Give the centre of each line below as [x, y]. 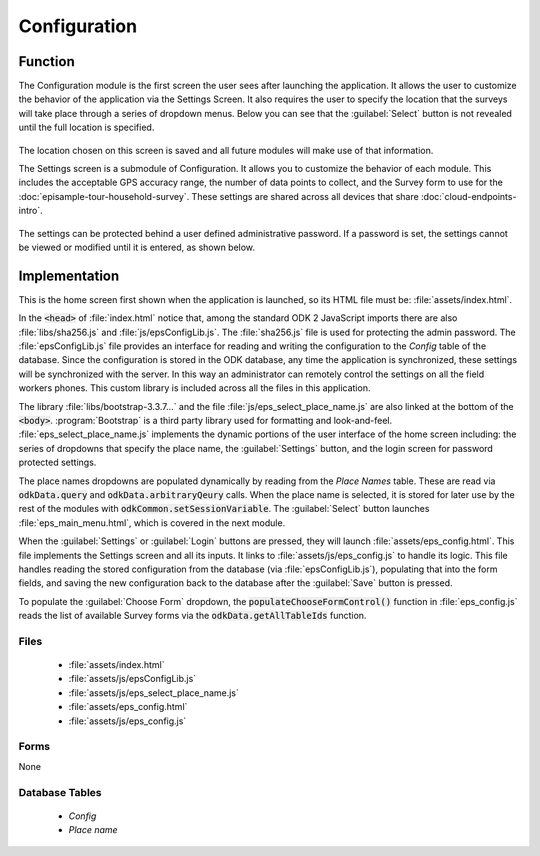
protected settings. [57, 462]
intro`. [31, 211]
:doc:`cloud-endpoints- [468, 196]
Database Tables [60, 792]
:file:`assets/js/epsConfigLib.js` [132, 679]
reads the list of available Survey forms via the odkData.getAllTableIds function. [192, 616]
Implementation [69, 275]
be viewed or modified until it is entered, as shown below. [136, 247]
